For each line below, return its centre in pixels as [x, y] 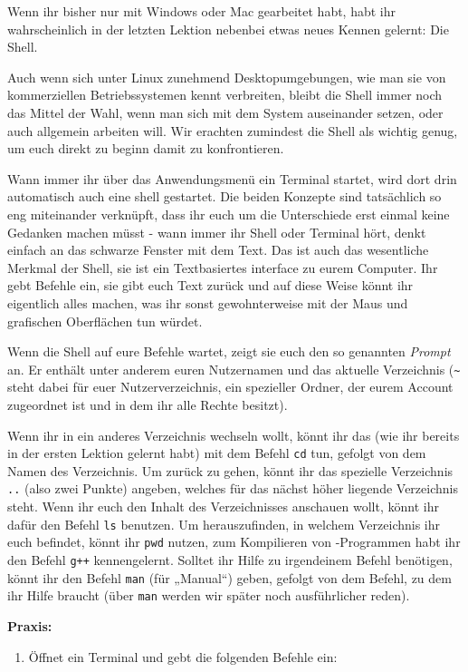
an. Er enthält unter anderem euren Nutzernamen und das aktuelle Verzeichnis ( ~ [234, 369]
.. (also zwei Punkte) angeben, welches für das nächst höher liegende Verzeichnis [233, 488]
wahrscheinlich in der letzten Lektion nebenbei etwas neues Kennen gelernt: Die [228, 29]
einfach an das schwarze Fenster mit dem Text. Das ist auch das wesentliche [218, 250]
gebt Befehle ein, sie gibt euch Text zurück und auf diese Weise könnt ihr [210, 285]
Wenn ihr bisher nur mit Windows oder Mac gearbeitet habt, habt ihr [202, 11]
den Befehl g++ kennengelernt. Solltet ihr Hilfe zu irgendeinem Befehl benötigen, [230, 559]
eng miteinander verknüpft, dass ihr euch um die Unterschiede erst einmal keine [229, 214]
